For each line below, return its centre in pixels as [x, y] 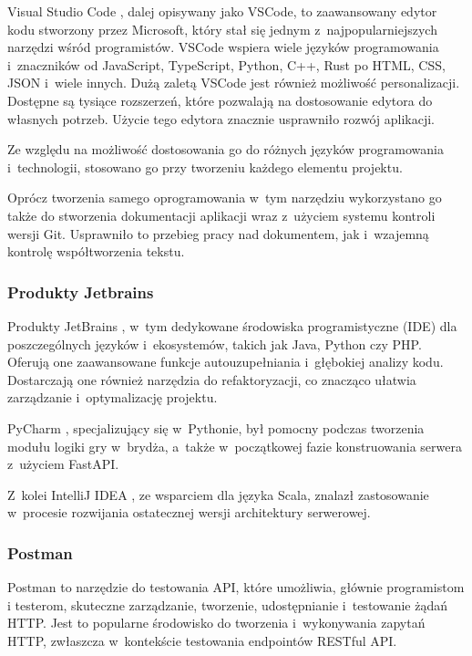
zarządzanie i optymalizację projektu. [113, 397]
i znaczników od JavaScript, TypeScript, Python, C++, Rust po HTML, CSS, [226, 64]
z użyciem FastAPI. [63, 464]
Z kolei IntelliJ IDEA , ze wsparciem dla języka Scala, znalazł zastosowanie [218, 494]
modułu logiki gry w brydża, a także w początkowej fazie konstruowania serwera [235, 446]
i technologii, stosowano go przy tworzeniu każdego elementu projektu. [205, 167]
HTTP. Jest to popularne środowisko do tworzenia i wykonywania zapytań [216, 623]
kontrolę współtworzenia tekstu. [96, 251]
